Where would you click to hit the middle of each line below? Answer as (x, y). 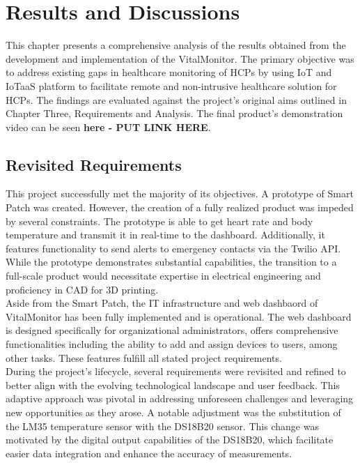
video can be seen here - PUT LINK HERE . (108, 127)
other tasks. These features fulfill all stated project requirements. (144, 357)
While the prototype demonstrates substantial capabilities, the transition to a (171, 262)
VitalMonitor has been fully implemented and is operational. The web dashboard (179, 316)
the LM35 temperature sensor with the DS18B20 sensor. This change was (162, 426)
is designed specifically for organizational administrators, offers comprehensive (172, 330)
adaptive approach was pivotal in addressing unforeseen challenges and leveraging (180, 398)
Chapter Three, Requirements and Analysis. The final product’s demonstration (174, 113)
